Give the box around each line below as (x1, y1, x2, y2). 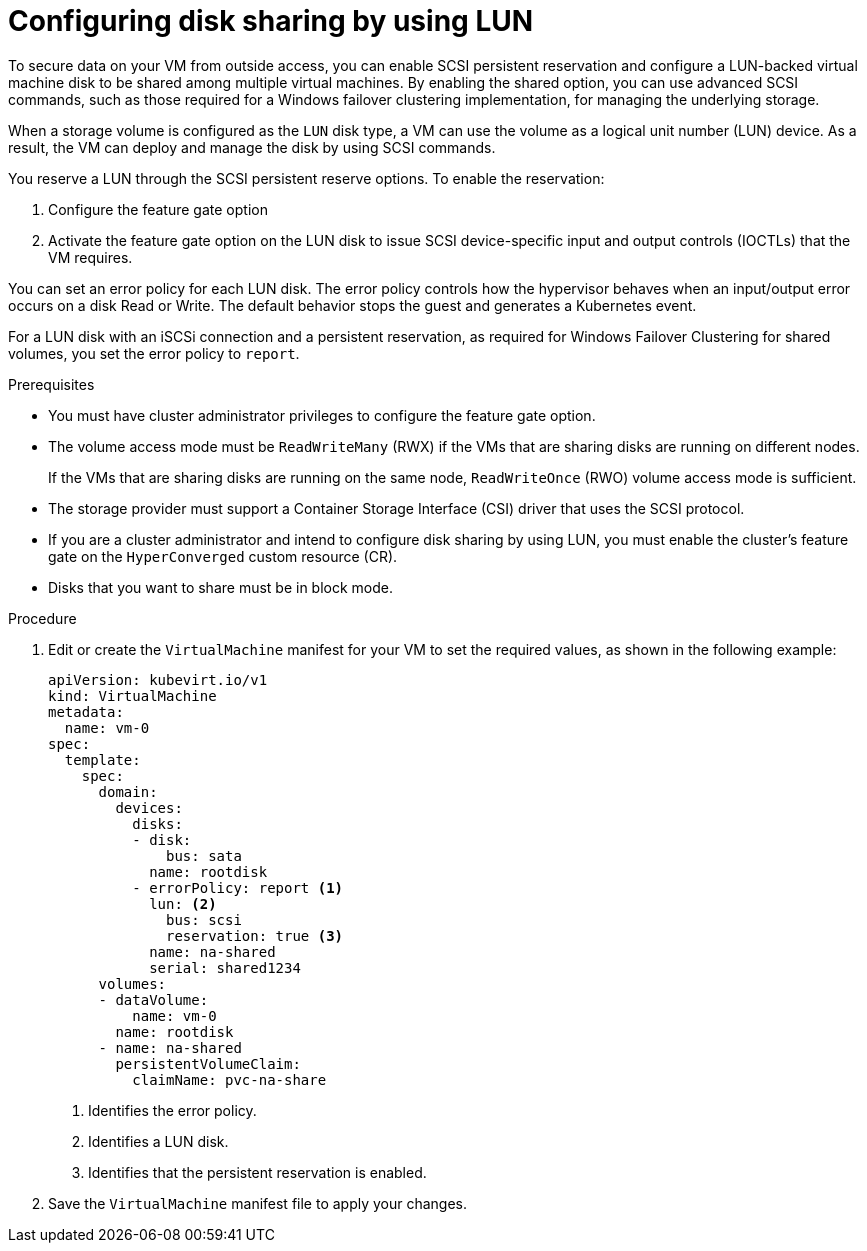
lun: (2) (149, 895, 217, 912)
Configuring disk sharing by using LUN (8, 4, 534, 38)
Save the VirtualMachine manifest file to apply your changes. (48, 1194, 468, 1212)
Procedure (8, 609, 77, 627)
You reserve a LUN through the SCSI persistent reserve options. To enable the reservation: (8, 169, 605, 187)
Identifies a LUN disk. (88, 1132, 229, 1150)
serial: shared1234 (149, 959, 301, 976)
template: (64, 751, 141, 768)
